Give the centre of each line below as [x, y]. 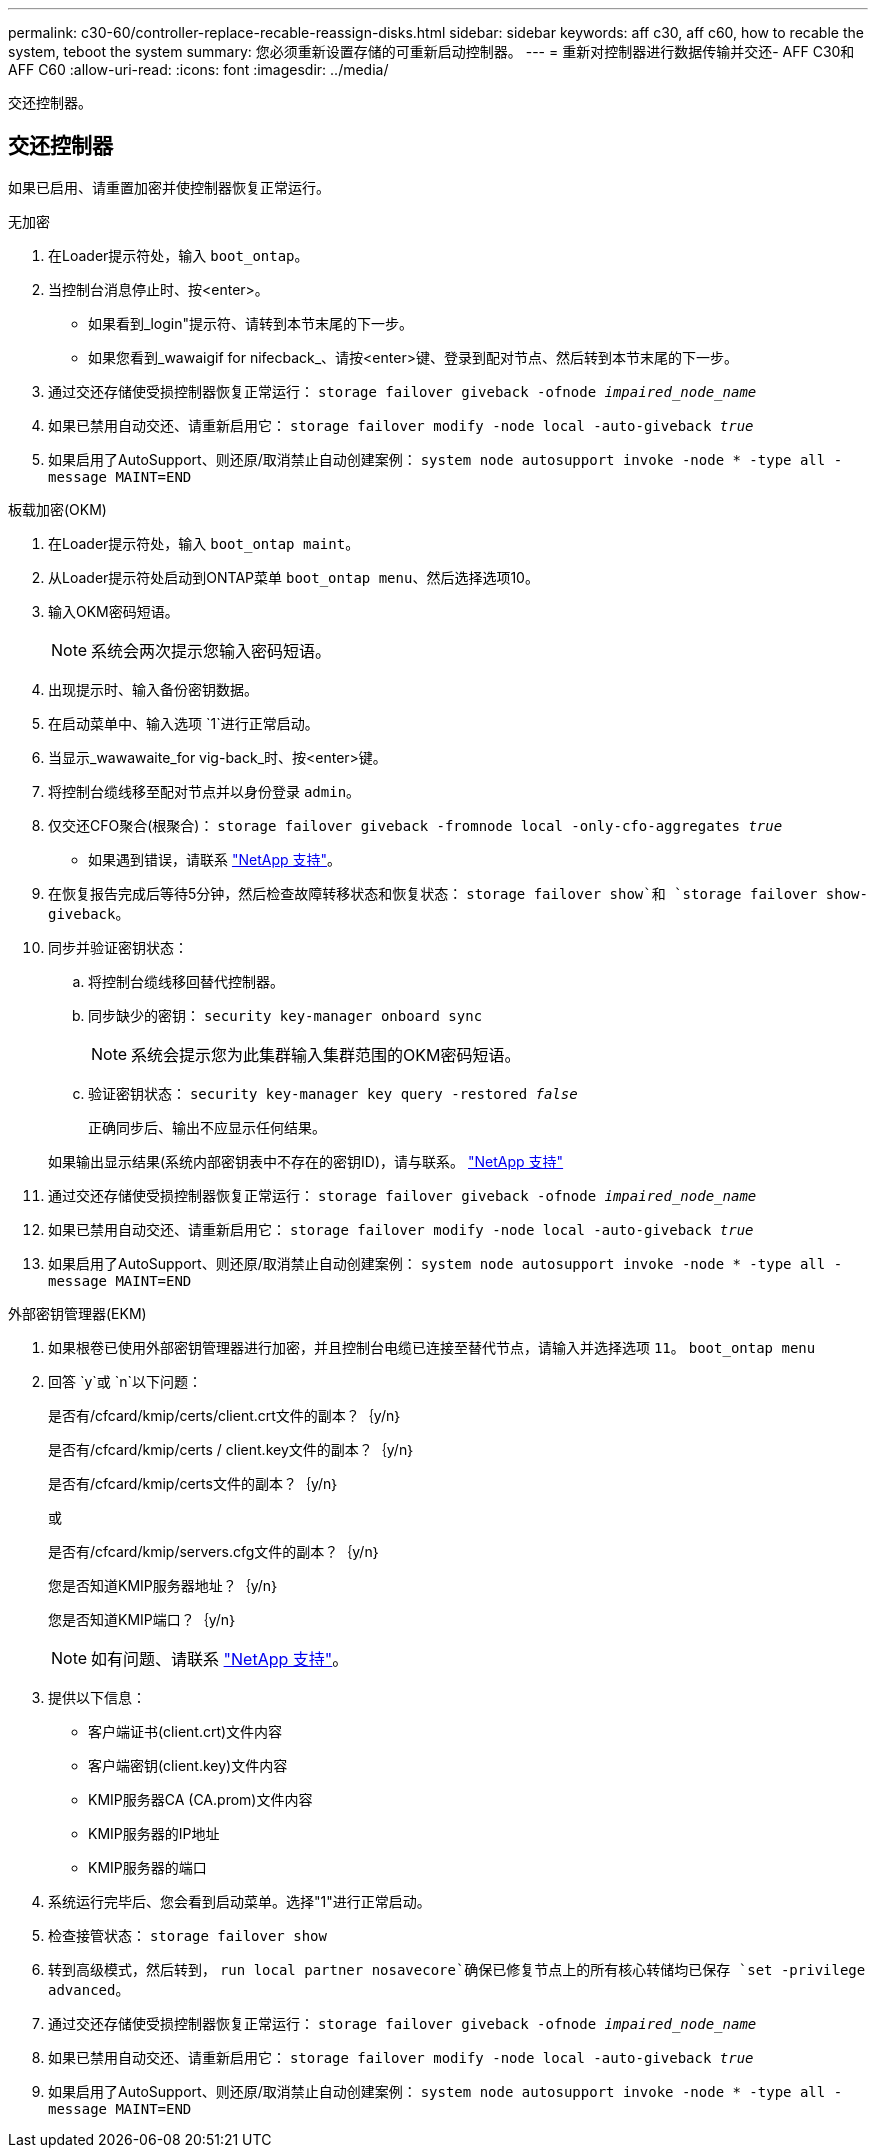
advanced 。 [89, 1989]
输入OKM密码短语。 [113, 611]
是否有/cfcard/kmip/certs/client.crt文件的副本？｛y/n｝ [225, 1415]
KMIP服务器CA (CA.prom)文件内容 [200, 1799]
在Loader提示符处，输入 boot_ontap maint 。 [204, 543]
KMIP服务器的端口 [147, 1867]
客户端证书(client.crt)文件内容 [185, 1731]
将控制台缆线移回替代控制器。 [186, 981]
